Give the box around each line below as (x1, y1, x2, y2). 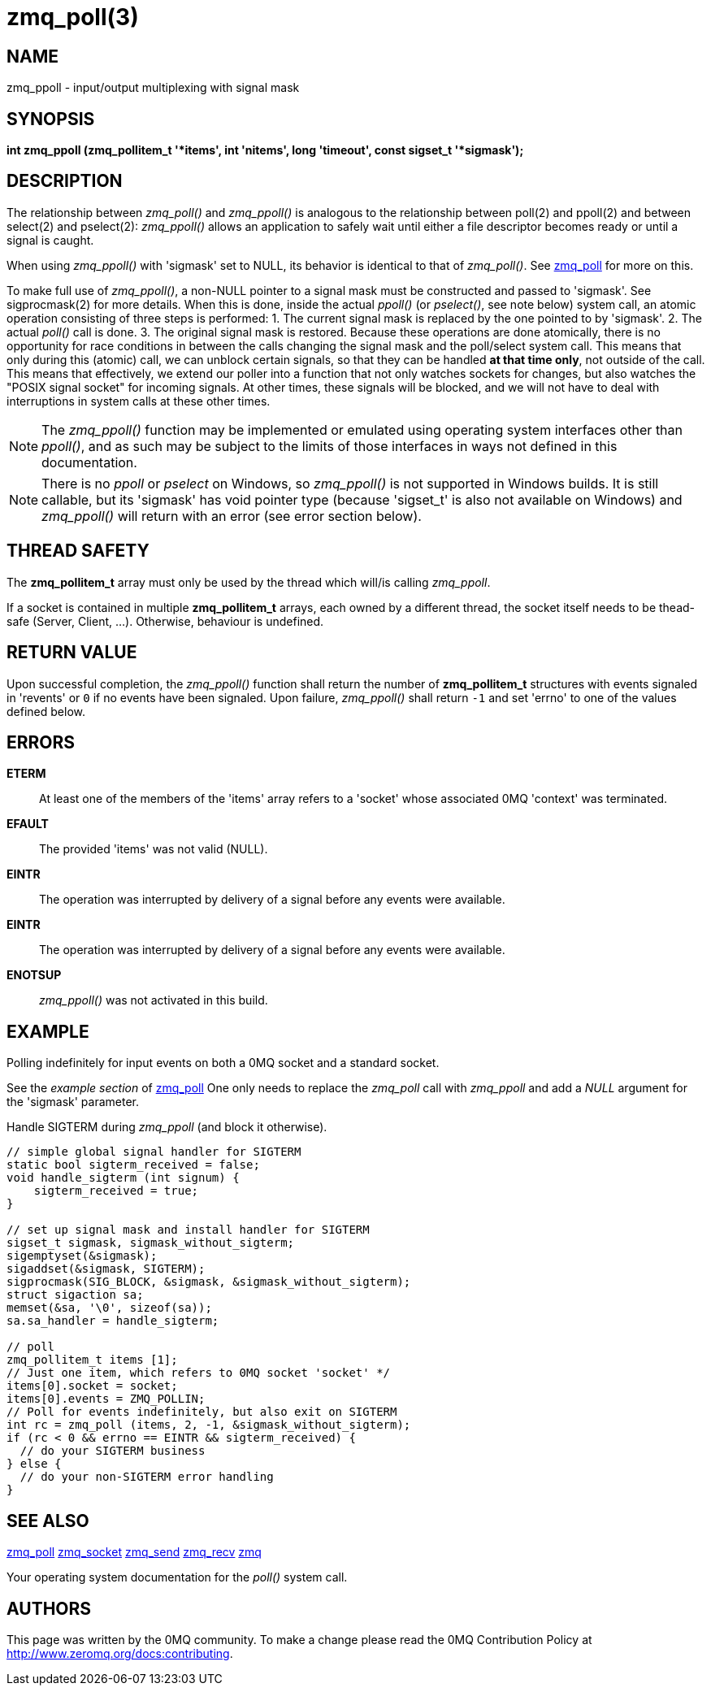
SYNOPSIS (7, 108, 95, 129)
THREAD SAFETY (7, 540, 150, 562)
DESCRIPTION (7, 171, 123, 192)
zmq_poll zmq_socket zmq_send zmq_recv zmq (7, 1545, 262, 1560)
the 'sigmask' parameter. (7, 1095, 140, 1109)
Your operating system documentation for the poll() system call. (7, 1570, 348, 1585)
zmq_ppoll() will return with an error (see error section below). (41, 507, 422, 524)
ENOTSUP (7, 968, 62, 983)
